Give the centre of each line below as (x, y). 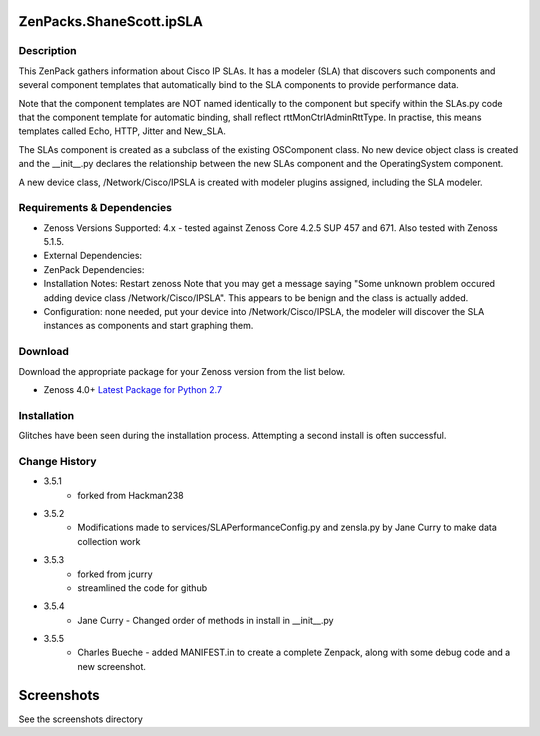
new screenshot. (112, 666)
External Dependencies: (93, 256)
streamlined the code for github (142, 587)
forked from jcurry (115, 574)
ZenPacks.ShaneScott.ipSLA (111, 21)
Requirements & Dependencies (95, 208)
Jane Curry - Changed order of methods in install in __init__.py (205, 620)
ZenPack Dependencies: (94, 269)
